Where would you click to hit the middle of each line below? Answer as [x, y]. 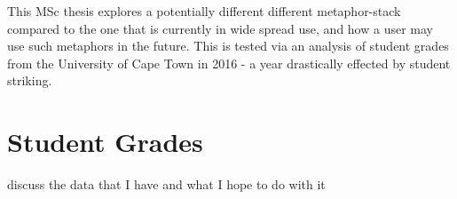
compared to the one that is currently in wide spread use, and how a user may [220, 28]
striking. [30, 80]
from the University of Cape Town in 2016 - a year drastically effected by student [229, 63]
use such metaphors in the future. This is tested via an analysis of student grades [228, 46]
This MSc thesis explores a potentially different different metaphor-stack [204, 11]
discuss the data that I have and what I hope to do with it [166, 184]
